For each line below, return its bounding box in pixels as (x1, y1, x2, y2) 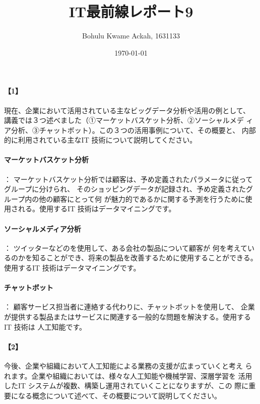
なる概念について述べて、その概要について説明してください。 (18, 390, 222, 400)
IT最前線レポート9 (69, 1, 193, 22)
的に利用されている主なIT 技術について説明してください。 (4, 134, 197, 145)
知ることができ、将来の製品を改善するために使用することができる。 (32, 252, 257, 263)
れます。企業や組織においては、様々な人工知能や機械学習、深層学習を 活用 (4, 370, 252, 381)
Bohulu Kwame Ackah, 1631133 (82, 30, 180, 41)
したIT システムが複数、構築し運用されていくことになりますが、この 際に (4, 380, 249, 391)
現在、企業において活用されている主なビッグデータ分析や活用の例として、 (4, 105, 250, 115)
